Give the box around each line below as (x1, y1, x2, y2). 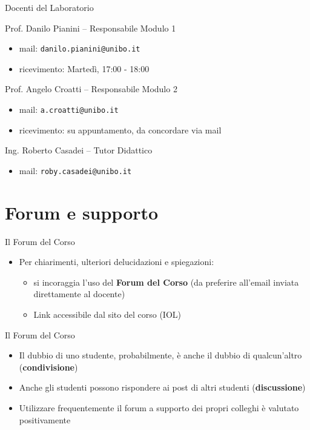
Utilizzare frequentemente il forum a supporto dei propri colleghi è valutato (19, 401, 299, 414)
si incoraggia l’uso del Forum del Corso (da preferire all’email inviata (33, 275, 299, 288)
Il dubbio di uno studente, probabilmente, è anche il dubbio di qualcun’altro (19, 349, 302, 361)
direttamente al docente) (33, 287, 125, 300)
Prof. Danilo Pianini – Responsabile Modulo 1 (5, 21, 176, 34)
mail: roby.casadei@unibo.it (19, 164, 132, 176)
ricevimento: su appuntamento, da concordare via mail (19, 123, 222, 136)
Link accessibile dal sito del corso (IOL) (33, 308, 181, 321)
